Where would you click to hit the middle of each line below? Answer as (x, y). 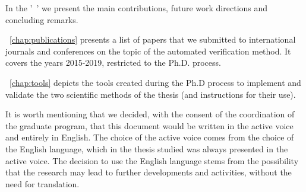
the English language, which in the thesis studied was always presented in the (147, 148)
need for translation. (42, 183)
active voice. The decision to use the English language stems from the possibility (152, 160)
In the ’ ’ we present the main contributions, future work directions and (137, 8)
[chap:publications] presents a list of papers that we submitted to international (153, 39)
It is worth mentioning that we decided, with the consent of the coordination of (150, 114)
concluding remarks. (42, 19)
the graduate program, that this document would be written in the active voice (149, 125)
